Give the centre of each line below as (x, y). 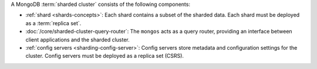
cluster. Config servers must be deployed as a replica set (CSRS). (105, 56)
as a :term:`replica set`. (53, 23)
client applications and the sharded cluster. (77, 39)
